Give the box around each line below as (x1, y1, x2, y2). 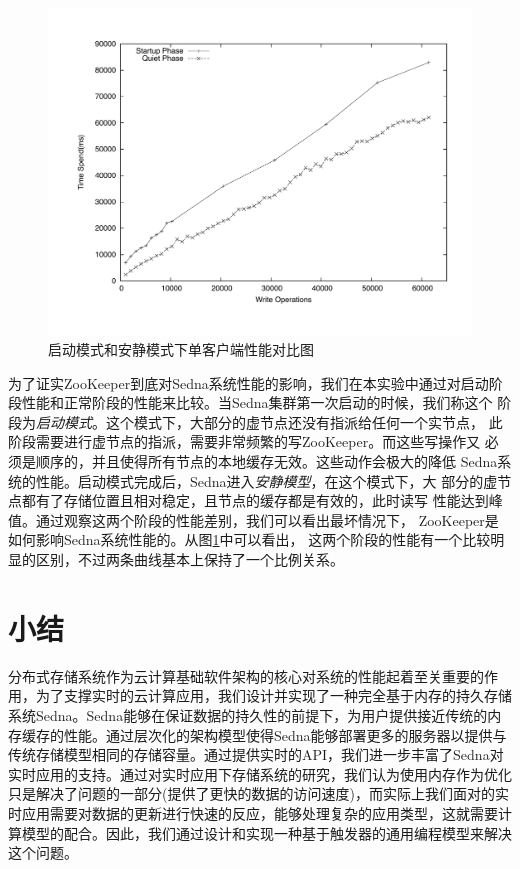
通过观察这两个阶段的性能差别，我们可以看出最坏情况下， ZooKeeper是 (35, 509, 499, 530)
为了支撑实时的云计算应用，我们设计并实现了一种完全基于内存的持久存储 (35, 685, 512, 706)
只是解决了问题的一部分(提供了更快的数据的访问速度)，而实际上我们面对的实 (8, 783, 509, 804)
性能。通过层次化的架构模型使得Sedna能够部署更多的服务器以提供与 (63, 724, 507, 745)
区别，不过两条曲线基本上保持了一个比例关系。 (35, 549, 344, 570)
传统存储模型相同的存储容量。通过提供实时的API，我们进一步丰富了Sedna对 (8, 744, 504, 765)
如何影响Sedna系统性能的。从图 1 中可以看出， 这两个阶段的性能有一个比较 (8, 529, 491, 550)
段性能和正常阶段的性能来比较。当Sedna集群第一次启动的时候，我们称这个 (8, 392, 493, 413)
